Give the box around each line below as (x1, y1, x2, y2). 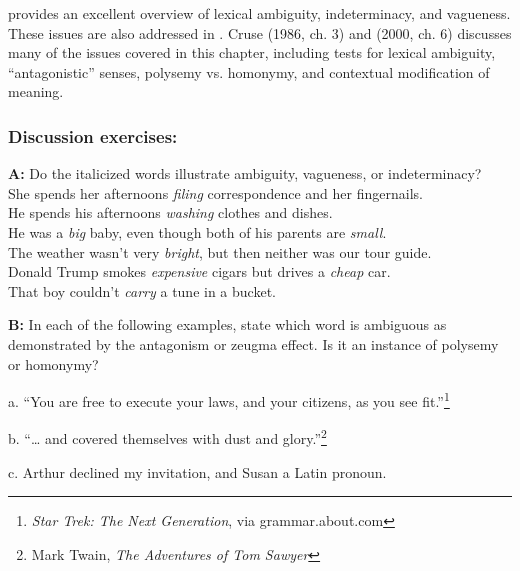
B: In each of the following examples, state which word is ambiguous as (8, 314, 447, 335)
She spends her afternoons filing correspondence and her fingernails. (8, 182, 423, 203)
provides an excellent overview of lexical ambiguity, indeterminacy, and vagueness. (8, 3, 511, 23)
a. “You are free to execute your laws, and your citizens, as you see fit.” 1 (8, 388, 450, 411)
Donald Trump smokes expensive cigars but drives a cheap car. (8, 261, 391, 282)
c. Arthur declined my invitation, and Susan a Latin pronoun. (8, 461, 387, 482)
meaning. (8, 81, 64, 102)
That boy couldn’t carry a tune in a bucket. (8, 280, 276, 301)
